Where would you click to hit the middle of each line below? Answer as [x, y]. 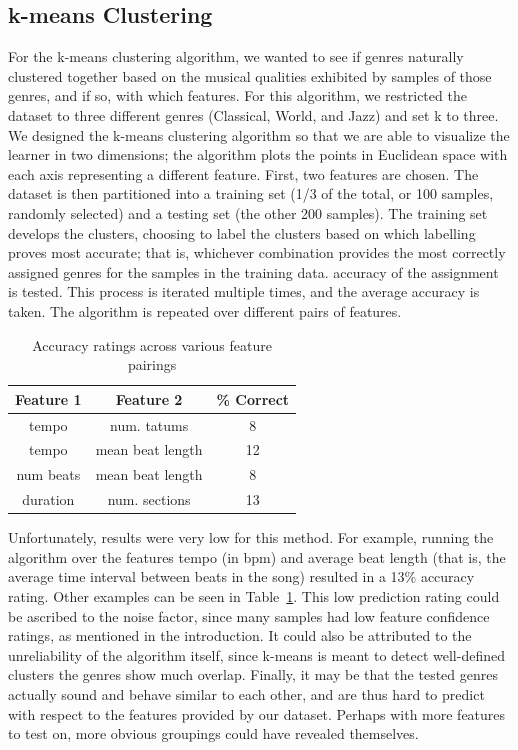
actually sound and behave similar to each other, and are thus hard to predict [246, 693]
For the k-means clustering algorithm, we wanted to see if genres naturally [236, 56]
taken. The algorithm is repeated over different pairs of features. [205, 310]
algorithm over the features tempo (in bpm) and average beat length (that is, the [257, 556]
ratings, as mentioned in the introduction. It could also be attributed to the [240, 635]
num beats [48, 474]
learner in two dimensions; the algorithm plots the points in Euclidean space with [258, 154]
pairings [152, 364]
